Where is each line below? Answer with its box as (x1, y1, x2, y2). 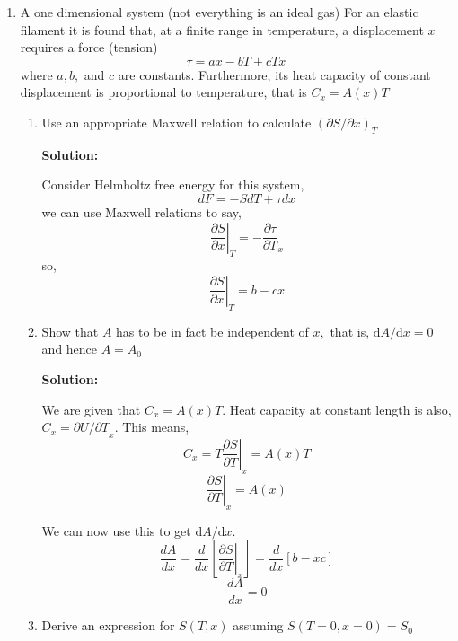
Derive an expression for (41, 616, 175, 635)
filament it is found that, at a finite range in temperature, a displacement (20, 20, 424, 39)
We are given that (41, 400, 141, 418)
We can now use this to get (41, 521, 191, 540)
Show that (41, 321, 99, 340)
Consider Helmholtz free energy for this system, (41, 175, 304, 194)
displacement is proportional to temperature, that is (20, 83, 307, 101)
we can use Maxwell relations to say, (41, 202, 242, 221)
